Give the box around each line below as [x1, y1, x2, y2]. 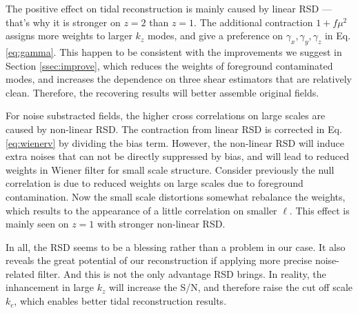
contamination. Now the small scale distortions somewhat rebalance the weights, [6, 189, 346, 203]
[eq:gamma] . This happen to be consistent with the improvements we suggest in [6, 44, 342, 59]
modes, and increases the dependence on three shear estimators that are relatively [6, 72, 352, 86]
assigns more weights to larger [6, 28, 132, 43]
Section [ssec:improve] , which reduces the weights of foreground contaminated [6, 58, 333, 72]
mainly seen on [6, 216, 69, 231]
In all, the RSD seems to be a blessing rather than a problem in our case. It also [6, 239, 346, 254]
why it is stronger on [32, 14, 121, 29]
